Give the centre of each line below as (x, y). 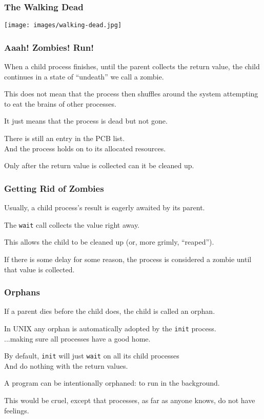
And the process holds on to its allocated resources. (85, 148)
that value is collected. (39, 269)
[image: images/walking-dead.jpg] (63, 25)
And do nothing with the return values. (66, 365)
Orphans (22, 292)
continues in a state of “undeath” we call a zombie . (84, 76)
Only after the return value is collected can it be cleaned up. (99, 165)
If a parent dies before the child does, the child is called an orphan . (110, 311)
